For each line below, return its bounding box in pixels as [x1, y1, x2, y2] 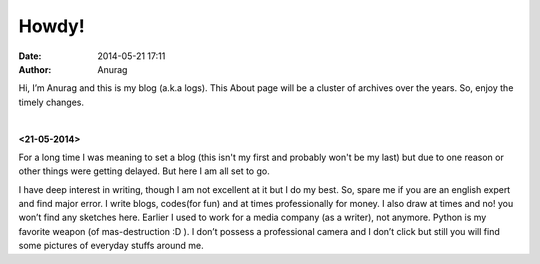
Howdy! [18, 15, 85, 37]
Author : [18, 63, 52, 75]
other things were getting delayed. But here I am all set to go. [18, 165, 270, 177]
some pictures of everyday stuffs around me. [18, 240, 204, 252]
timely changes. [18, 96, 85, 108]
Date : [18, 50, 42, 62]
